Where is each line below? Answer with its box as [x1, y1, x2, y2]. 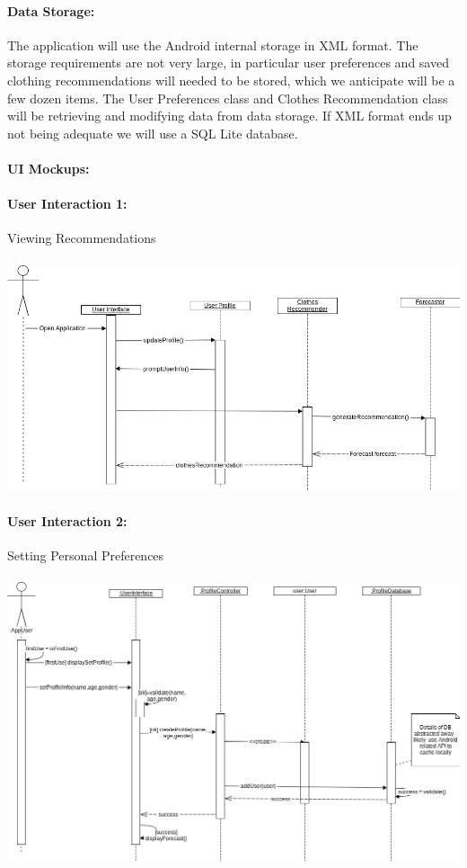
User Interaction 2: [7, 511, 128, 530]
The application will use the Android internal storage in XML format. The [7, 35, 419, 54]
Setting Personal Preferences [7, 546, 164, 565]
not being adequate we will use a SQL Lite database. [7, 123, 298, 142]
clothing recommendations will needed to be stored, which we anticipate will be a [7, 70, 455, 89]
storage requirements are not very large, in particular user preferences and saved [7, 53, 449, 72]
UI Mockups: [7, 158, 90, 177]
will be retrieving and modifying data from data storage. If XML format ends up [7, 106, 452, 125]
